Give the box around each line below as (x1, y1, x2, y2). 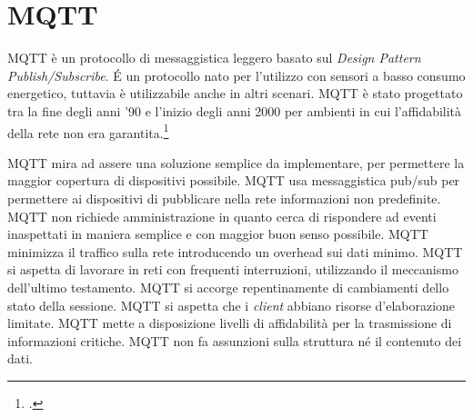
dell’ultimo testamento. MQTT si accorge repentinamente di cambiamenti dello (7, 277, 449, 296)
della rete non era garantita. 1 (7, 120, 169, 142)
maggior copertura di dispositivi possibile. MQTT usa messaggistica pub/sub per (7, 171, 460, 190)
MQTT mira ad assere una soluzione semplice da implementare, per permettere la (7, 153, 465, 172)
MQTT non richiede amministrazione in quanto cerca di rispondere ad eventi (7, 206, 437, 225)
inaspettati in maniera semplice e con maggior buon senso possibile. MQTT (7, 224, 428, 243)
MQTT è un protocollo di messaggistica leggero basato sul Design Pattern (7, 48, 421, 67)
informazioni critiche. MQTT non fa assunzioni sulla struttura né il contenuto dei (7, 331, 462, 350)
